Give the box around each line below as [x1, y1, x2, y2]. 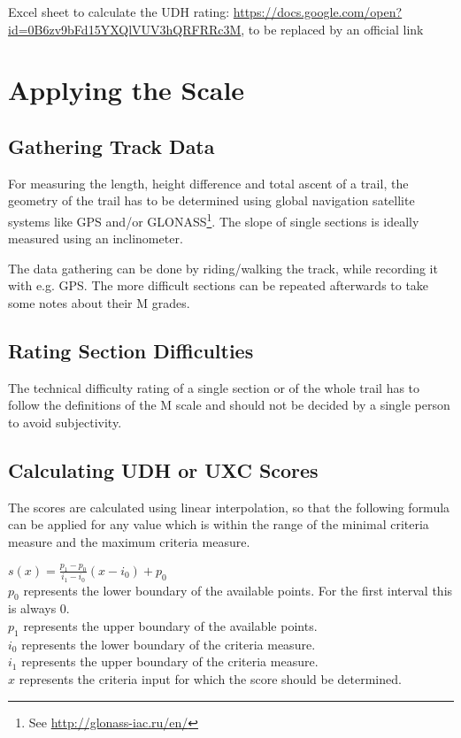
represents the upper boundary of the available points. [23, 616, 318, 634]
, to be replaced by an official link [241, 19, 424, 38]
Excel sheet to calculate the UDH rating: [8, 3, 230, 20]
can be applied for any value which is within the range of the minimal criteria [8, 515, 429, 534]
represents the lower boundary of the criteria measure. [21, 634, 316, 653]
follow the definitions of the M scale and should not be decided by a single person [8, 396, 450, 414]
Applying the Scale [8, 72, 245, 108]
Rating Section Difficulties [8, 336, 254, 364]
